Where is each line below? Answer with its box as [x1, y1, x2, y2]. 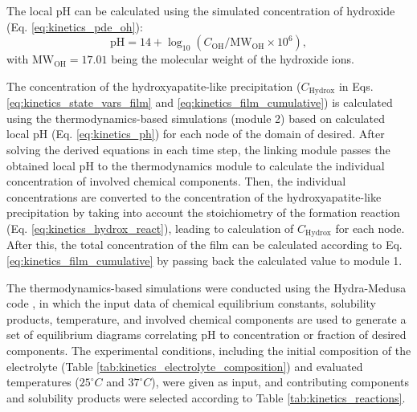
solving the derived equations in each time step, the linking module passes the [6, 141, 390, 158]
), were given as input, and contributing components [151, 373, 410, 390]
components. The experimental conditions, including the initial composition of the [6, 342, 411, 358]
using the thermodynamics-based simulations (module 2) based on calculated [6, 109, 386, 126]
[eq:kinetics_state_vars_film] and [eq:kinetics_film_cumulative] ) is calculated [6, 94, 393, 111]
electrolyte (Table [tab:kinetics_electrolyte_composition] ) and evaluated [6, 357, 363, 374]
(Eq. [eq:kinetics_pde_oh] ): [6, 18, 143, 35]
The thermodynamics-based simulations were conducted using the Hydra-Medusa [6, 279, 407, 296]
